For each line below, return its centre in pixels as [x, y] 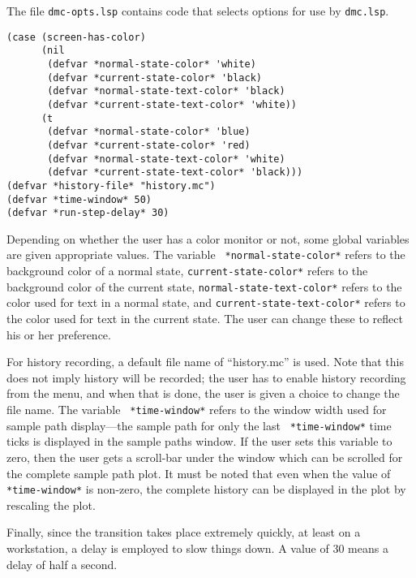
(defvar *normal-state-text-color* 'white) [166, 159]
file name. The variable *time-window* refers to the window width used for [197, 410]
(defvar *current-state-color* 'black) [154, 78]
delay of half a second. [62, 564]
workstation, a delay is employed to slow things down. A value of [168, 548]
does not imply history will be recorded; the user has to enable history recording [206, 377]
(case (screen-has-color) [76, 37]
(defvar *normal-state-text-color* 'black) [166, 91]
